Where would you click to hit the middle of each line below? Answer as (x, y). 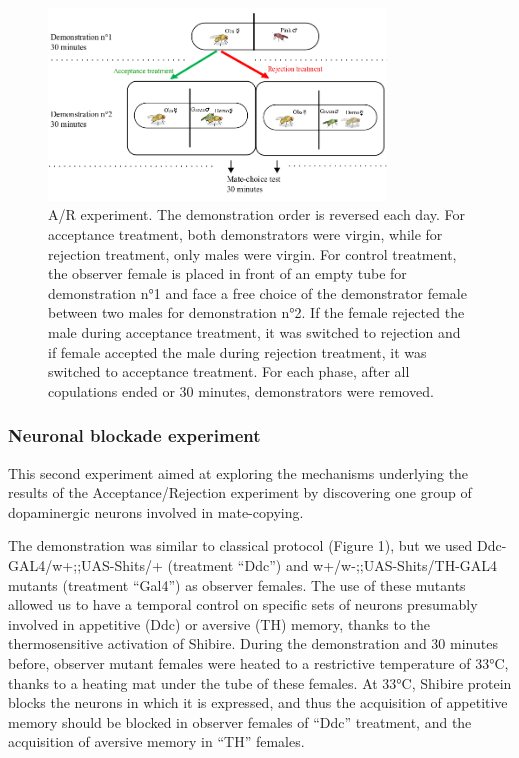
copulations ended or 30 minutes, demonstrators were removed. (241, 390)
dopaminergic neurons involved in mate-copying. (156, 511)
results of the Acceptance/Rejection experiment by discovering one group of (240, 492)
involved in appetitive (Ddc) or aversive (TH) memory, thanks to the (219, 623)
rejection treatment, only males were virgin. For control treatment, (252, 253)
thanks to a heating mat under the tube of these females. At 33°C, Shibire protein (260, 682)
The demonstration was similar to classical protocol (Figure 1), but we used (240, 545)
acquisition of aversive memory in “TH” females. (156, 741)
